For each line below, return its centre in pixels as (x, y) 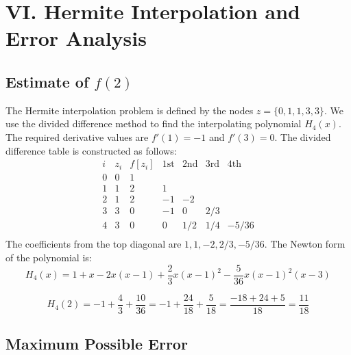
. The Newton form (305, 244)
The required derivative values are (77, 136)
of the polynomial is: (49, 257)
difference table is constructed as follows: (91, 150)
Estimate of (47, 81)
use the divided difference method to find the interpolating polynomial (154, 123)
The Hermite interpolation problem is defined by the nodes (130, 110)
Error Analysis (76, 38)
